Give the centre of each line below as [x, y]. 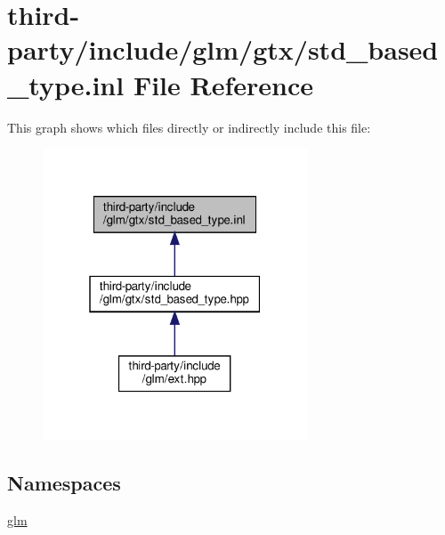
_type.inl [66, 84]
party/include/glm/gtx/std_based [223, 49]
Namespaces [64, 482]
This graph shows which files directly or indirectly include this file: [189, 127]
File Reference [223, 84]
